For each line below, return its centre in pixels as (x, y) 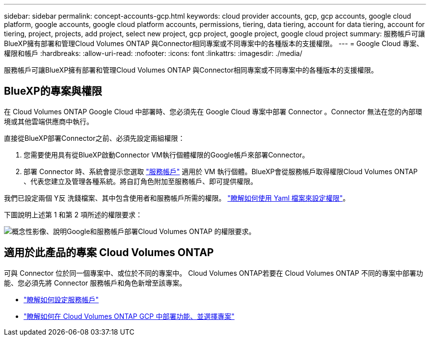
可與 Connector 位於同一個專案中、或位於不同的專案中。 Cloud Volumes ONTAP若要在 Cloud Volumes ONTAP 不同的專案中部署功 (214, 273)
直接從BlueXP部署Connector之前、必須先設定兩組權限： (94, 138)
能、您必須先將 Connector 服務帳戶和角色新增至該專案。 (95, 283)
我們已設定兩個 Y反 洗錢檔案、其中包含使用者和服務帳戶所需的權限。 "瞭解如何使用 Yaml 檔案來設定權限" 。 (177, 198)
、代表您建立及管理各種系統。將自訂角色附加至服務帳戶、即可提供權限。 (140, 181)
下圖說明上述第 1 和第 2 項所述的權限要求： (73, 214)
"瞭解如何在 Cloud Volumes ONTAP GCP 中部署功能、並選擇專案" (129, 316)
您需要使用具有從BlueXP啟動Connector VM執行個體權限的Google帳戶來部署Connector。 (166, 155)
